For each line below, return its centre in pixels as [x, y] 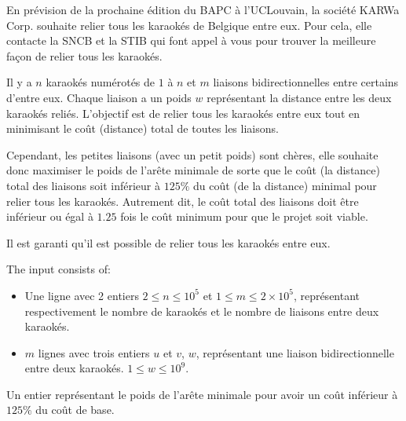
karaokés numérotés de [101, 82]
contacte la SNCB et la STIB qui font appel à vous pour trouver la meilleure [191, 40]
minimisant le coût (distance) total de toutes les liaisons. [143, 128]
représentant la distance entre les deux [299, 97]
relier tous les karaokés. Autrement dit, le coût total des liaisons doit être [183, 201]
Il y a [19, 82]
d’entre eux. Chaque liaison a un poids [99, 97]
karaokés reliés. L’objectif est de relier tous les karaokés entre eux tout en [183, 113]
